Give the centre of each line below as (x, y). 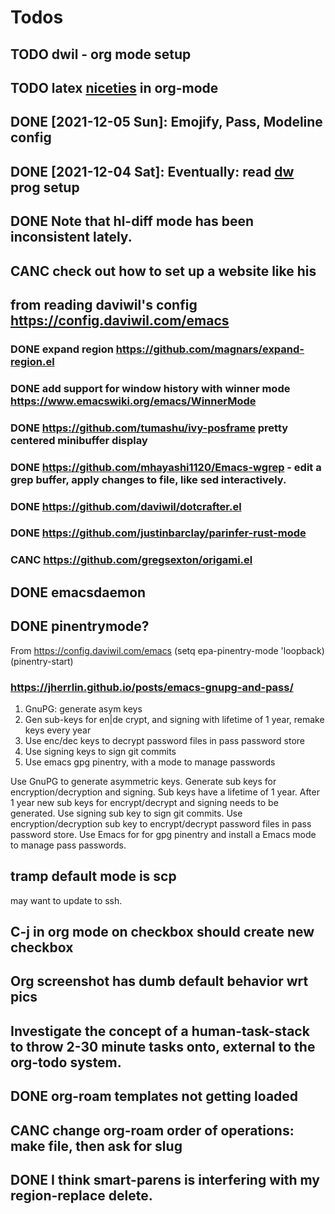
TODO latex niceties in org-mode (114, 87)
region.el (32, 361)
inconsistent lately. (71, 237)
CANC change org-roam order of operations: (152, 1130)
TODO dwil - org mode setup (101, 54)
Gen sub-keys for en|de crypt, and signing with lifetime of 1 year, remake (174, 719)
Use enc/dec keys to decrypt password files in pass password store (165, 740)
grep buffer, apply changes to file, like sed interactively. (148, 479)
